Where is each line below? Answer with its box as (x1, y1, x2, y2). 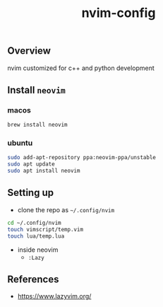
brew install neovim (7, 122, 68, 129)
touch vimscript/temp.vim (7, 226, 83, 233)
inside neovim (17, 245, 59, 254)
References (7, 273, 59, 285)
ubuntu (7, 138, 33, 148)
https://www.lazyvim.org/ (17, 292, 92, 301)
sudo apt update (7, 161, 55, 168)
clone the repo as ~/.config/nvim (17, 205, 115, 214)
